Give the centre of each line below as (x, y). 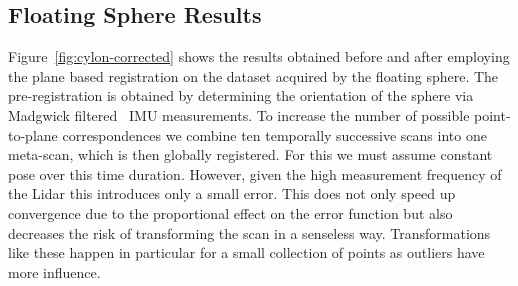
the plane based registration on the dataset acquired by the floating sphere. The (253, 75)
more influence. (54, 271)
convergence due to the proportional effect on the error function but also (230, 212)
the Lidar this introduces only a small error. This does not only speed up (232, 193)
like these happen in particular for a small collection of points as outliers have (246, 252)
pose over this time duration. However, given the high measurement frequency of (255, 173)
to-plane (33, 134)
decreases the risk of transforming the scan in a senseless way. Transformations (249, 232)
